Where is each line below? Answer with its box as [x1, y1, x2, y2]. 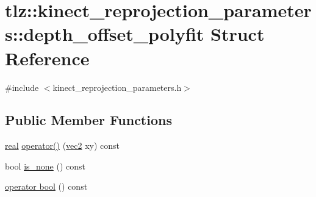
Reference [5, 45, 90, 70]
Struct [210, 21, 265, 46]
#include [5, 81, 39, 93]
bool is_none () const [5, 159, 86, 172]
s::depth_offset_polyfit [5, 21, 204, 46]
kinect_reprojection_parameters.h [52, 81, 182, 93]
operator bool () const [5, 180, 88, 193]
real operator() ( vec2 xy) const [5, 139, 120, 152]
